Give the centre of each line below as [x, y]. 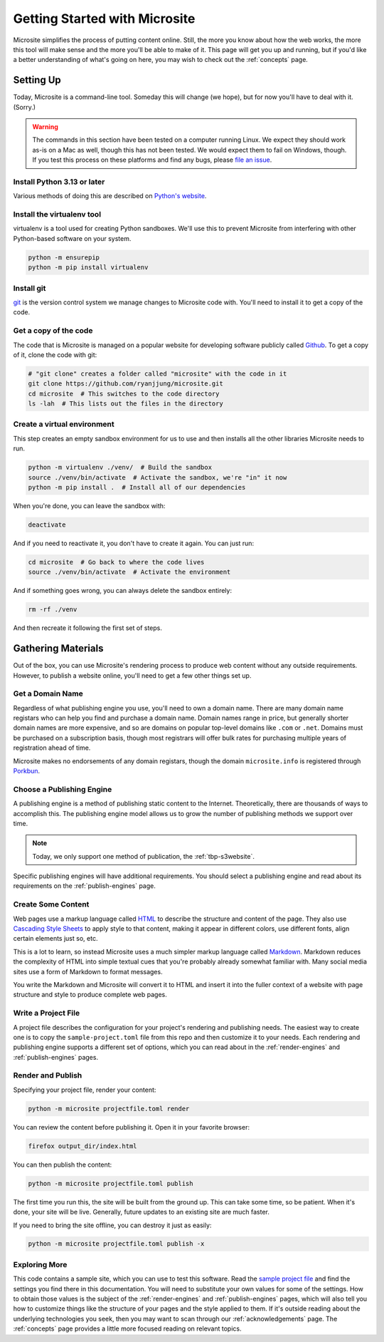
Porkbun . [27, 771]
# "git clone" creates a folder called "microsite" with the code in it [158, 373]
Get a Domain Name [48, 693]
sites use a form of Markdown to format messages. [88, 971]
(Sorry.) [24, 107]
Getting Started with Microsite [104, 19]
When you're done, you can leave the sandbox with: [89, 505]
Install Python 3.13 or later [59, 182]
